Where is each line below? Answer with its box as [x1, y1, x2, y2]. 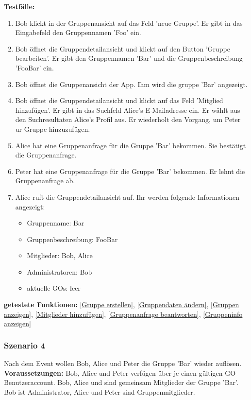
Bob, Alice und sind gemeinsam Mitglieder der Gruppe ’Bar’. [57, 377, 238, 387]
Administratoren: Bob [27, 266, 92, 277]
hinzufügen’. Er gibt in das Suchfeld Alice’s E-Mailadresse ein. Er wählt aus [15, 104, 240, 115]
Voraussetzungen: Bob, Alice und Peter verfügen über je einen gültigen [4, 367, 223, 378]
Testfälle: [4, 1, 35, 11]
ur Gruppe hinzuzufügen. [15, 123, 90, 134]
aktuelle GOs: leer [27, 283, 81, 293]
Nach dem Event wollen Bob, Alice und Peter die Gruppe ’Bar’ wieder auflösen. [4, 358, 242, 368]
